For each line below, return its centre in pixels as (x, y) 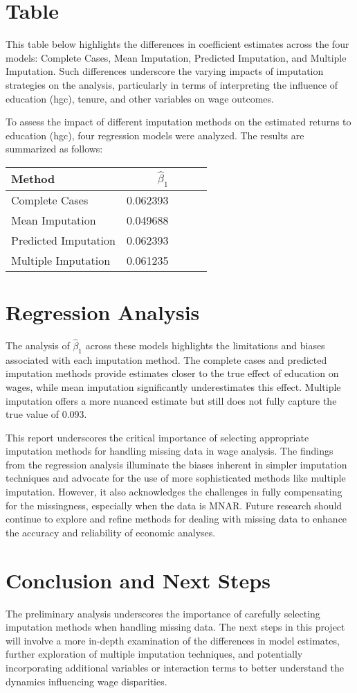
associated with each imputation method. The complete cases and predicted (166, 359)
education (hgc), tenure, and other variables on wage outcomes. (140, 98)
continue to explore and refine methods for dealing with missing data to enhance (176, 519)
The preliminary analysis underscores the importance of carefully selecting (163, 613)
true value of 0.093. (46, 414)
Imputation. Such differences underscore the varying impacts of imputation (165, 71)
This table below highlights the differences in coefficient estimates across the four (177, 44)
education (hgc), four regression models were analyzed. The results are (155, 135)
